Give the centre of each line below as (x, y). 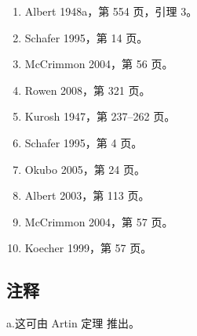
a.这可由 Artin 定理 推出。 (73, 323)
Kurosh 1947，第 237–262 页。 (100, 116)
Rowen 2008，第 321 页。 (88, 90)
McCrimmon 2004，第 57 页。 (99, 221)
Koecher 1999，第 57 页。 (88, 248)
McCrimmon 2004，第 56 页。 (99, 64)
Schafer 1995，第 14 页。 (86, 37)
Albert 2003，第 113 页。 (87, 195)
